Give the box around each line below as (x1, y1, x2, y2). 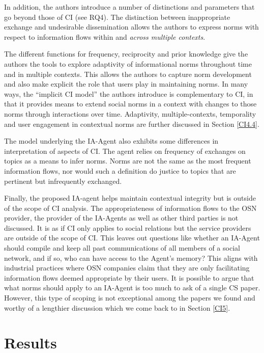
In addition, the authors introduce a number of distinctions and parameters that (4, 2, 255, 12)
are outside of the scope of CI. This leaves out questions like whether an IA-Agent (4, 232, 260, 243)
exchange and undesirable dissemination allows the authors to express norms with (4, 21, 259, 32)
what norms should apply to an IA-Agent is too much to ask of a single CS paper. (4, 282, 260, 293)
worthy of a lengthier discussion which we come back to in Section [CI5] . (4, 302, 230, 313)
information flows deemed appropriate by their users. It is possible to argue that (4, 272, 254, 283)
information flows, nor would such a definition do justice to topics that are (4, 165, 236, 176)
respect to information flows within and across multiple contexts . (4, 31, 206, 42)
